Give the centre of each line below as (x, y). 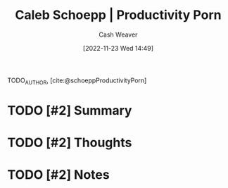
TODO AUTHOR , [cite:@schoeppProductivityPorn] (77, 81)
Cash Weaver (118, 35)
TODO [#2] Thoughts (70, 143)
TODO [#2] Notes (59, 175)
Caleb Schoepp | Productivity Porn (118, 15)
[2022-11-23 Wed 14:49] (118, 48)
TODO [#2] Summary (70, 110)
